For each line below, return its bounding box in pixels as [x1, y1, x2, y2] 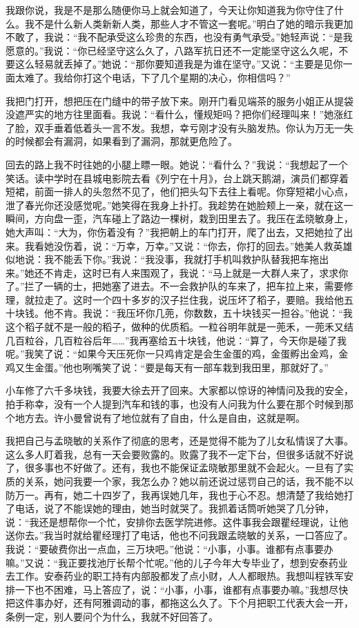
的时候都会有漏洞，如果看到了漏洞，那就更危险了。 [6, 134, 237, 148]
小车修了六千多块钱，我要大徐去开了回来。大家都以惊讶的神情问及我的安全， [6, 383, 353, 398]
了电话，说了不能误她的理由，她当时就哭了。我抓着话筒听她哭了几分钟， [6, 501, 334, 516]
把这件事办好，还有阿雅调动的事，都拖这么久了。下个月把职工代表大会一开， [6, 596, 353, 610]
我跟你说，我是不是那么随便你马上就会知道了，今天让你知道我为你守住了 [6, 3, 334, 17]
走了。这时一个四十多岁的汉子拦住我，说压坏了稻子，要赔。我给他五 [43, 292, 353, 306]
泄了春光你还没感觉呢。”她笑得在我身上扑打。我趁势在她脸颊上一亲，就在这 [6, 197, 344, 212]
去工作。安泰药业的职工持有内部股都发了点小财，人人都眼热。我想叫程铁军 [6, 569, 344, 583]
